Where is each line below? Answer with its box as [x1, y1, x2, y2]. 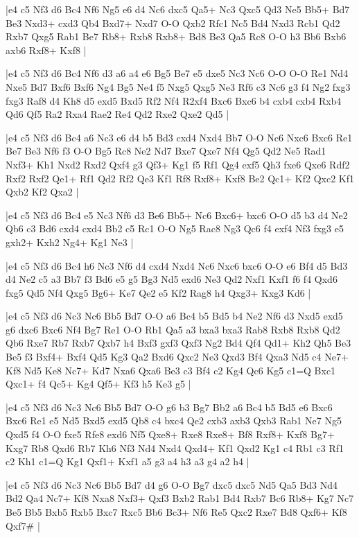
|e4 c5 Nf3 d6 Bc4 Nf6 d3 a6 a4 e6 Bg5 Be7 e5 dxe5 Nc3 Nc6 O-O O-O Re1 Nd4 [6, 66, 349, 80]
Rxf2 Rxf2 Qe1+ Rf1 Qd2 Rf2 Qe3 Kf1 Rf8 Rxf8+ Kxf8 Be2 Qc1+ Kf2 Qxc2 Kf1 [6, 171, 355, 185]
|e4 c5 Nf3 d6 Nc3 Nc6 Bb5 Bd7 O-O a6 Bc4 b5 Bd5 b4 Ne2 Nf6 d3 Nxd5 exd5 [6, 309, 343, 323]
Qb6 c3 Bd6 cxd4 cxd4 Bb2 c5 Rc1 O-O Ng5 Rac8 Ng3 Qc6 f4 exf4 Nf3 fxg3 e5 [6, 221, 344, 236]
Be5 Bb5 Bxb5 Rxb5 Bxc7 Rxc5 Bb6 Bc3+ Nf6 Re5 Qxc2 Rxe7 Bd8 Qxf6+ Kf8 [6, 505, 347, 519]
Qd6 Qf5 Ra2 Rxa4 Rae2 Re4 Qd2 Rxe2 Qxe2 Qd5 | [6, 107, 229, 121]
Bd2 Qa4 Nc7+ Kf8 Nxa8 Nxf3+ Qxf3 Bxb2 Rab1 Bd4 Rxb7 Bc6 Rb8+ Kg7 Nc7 [6, 491, 354, 505]
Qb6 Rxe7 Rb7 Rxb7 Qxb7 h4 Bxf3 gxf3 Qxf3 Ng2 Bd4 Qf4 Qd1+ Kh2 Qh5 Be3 [6, 336, 351, 350]
